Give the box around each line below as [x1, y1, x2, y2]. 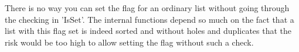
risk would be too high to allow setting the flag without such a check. [5, 36, 254, 48]
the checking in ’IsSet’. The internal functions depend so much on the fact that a [5, 13, 294, 25]
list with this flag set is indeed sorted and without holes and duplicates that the [5, 25, 292, 37]
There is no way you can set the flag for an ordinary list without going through [5, 2, 290, 13]
